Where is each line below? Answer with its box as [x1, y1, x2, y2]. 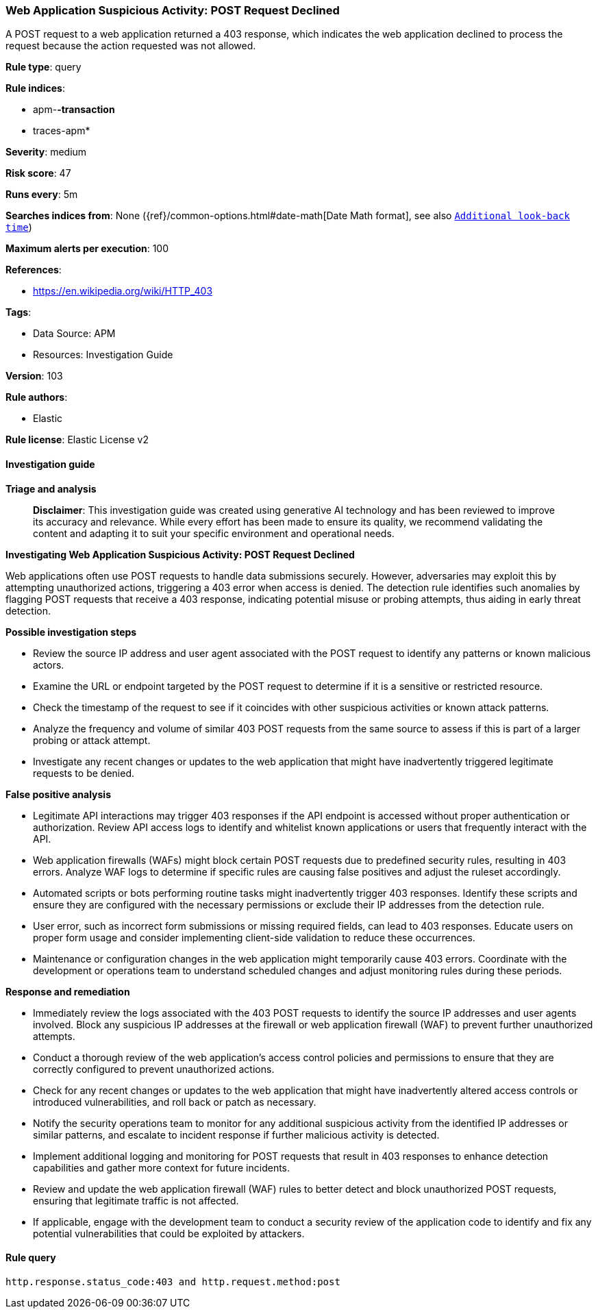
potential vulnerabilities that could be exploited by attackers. [33, 1227, 305, 1239]
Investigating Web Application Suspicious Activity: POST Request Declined [5, 548, 355, 560]
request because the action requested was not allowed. [5, 40, 256, 52]
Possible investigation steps [5, 625, 137, 638]
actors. [33, 658, 64, 671]
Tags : [5, 306, 32, 319]
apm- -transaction [33, 103, 115, 116]
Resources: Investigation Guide [33, 349, 173, 361]
